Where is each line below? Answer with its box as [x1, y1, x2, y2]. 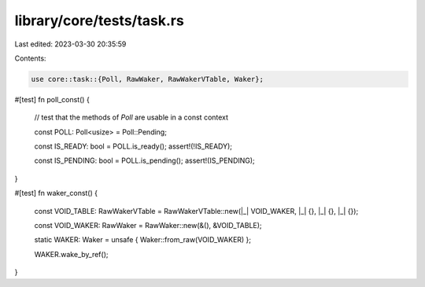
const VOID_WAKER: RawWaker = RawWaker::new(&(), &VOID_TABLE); [34, 221, 263, 230]
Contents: [14, 53, 46, 63]
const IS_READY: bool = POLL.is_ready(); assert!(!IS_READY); [34, 142, 232, 151]
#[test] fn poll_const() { [14, 94, 90, 104]
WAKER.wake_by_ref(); [34, 249, 109, 259]
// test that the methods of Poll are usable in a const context [34, 112, 228, 122]
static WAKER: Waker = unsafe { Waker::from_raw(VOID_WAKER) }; [34, 235, 252, 245]
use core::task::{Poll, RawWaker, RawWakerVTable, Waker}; [31, 75, 264, 83]
